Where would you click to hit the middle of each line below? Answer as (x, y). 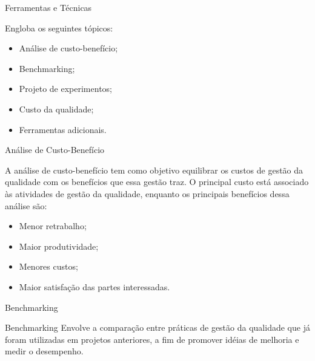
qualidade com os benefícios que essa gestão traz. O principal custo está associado (157, 182)
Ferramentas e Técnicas (48, 7)
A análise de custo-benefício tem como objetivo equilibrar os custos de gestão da (154, 170)
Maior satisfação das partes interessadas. (94, 286)
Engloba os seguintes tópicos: (59, 28)
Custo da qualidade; (56, 109)
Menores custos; (48, 266)
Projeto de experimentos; (65, 89)
